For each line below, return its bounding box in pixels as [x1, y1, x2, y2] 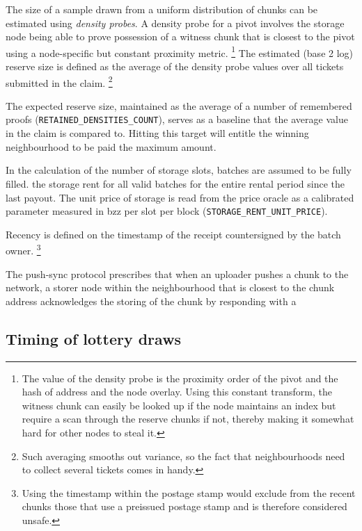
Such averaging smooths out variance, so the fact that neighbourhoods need [22, 448, 345, 463]
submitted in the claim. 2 [6, 73, 113, 90]
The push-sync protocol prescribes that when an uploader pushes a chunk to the [6, 266, 349, 281]
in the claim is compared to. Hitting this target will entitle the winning [6, 126, 309, 140]
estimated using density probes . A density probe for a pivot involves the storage [6, 15, 345, 30]
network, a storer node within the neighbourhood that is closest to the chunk [6, 280, 335, 295]
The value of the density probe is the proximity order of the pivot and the [22, 370, 338, 385]
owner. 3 [6, 241, 41, 257]
